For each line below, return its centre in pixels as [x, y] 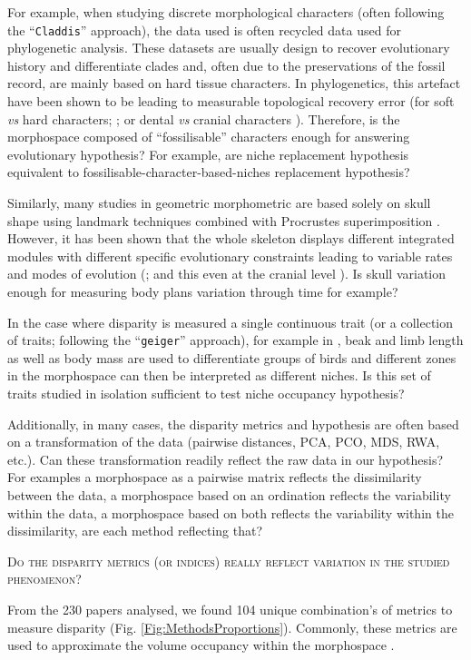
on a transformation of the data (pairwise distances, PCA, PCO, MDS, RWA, [224, 442]
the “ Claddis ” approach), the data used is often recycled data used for [204, 30]
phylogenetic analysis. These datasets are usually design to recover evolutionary [229, 48]
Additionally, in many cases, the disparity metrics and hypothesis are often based [233, 424]
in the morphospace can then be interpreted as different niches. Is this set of [219, 375]
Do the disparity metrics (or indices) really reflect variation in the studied [229, 561]
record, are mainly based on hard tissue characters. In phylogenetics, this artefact [234, 83]
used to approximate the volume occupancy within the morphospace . [201, 645]
